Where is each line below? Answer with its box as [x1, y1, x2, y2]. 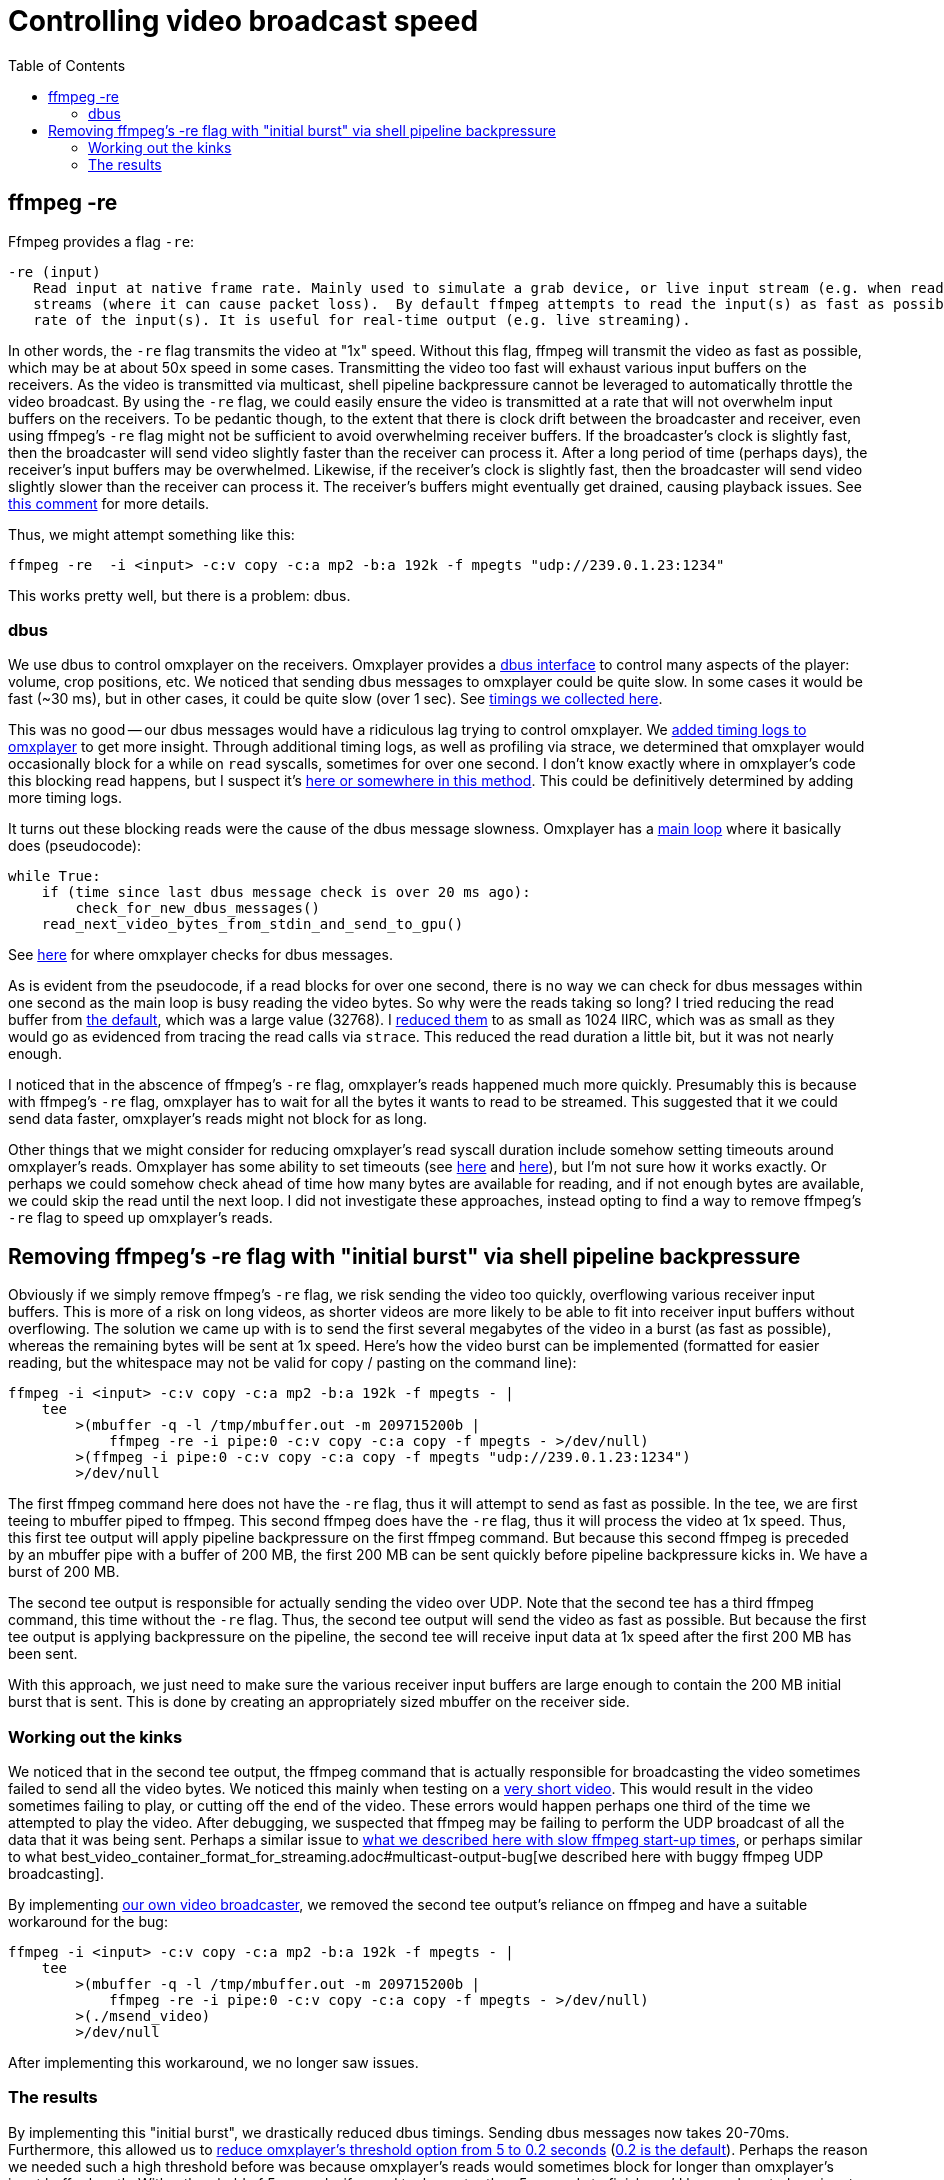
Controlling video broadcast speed [8, 4, 479, 38]
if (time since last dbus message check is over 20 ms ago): [41, 884, 531, 901]
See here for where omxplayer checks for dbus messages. [8, 946, 393, 964]
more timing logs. [8, 789, 123, 807]
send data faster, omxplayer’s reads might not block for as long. [8, 1110, 428, 1128]
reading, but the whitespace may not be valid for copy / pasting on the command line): [8, 1354, 577, 1372]
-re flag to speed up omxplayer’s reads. [8, 1209, 273, 1227]
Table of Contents [8, 56, 126, 74]
